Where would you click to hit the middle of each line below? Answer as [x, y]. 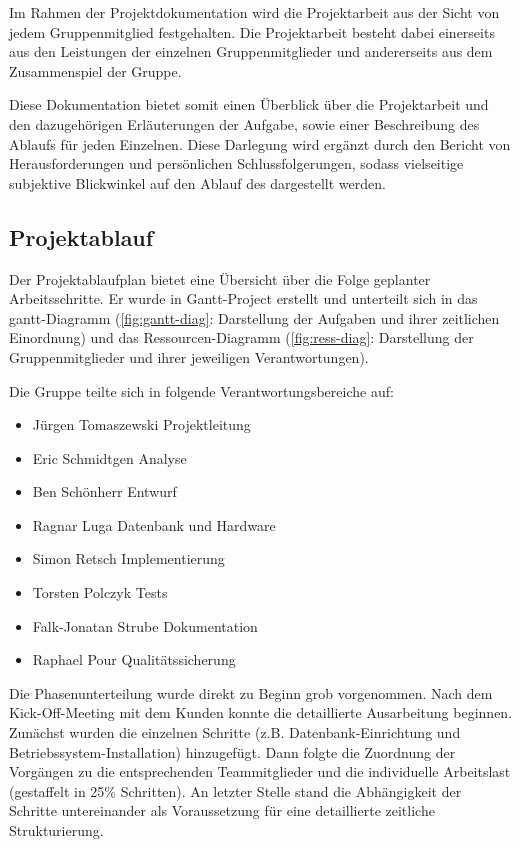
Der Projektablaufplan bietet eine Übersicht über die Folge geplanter [220, 278]
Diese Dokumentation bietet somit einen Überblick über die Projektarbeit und [249, 104]
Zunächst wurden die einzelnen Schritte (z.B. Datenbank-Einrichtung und [235, 732]
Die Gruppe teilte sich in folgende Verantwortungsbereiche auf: [201, 390]
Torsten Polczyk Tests [100, 592]
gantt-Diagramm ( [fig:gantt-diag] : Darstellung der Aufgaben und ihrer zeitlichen [254, 317]
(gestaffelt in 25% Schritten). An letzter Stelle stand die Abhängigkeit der [235, 790]
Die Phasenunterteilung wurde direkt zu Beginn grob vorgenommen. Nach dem [251, 692]
